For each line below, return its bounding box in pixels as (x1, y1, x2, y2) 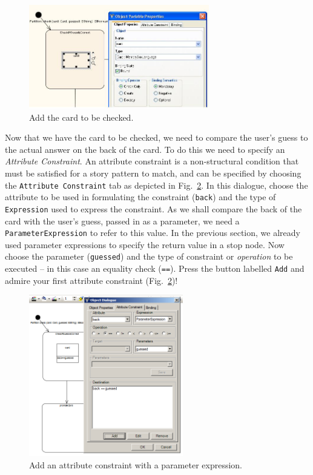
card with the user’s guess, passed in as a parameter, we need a (5, 214, 240, 227)
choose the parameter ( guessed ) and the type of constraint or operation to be (5, 250, 293, 263)
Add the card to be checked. (29, 110, 134, 123)
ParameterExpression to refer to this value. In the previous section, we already (5, 226, 300, 239)
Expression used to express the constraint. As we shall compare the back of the (5, 202, 302, 215)
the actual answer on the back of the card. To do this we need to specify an (5, 143, 285, 155)
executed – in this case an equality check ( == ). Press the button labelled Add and (5, 262, 305, 275)
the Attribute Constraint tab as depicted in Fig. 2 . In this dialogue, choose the (5, 178, 308, 191)
